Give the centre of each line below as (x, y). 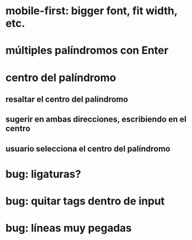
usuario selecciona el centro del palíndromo (88, 149)
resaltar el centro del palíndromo (67, 99)
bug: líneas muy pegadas (69, 228)
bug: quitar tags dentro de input (85, 201)
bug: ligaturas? (43, 174)
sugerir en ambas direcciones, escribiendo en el (96, 119)
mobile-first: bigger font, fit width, (92, 11)
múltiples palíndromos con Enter (87, 51)
